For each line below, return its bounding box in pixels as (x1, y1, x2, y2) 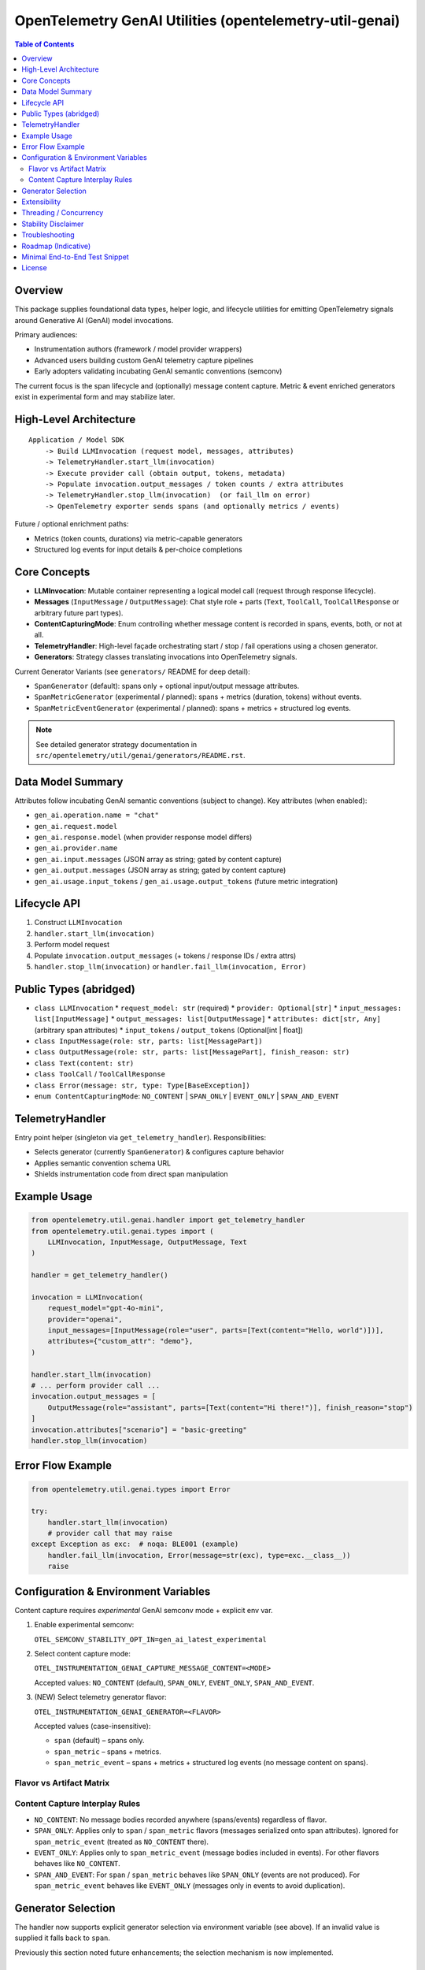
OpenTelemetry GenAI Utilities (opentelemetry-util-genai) (14, 12, 401, 29)
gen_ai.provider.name (34, 844, 118, 853)
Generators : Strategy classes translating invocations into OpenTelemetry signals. (34, 652, 298, 662)
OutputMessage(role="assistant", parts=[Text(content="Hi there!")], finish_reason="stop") (47, 1403, 413, 1412)
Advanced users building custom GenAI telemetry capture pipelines (34, 355, 253, 365)
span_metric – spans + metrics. (54, 1746, 161, 1756)
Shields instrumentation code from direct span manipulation (34, 1169, 228, 1179)
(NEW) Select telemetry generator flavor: (34, 1693, 167, 1702)
